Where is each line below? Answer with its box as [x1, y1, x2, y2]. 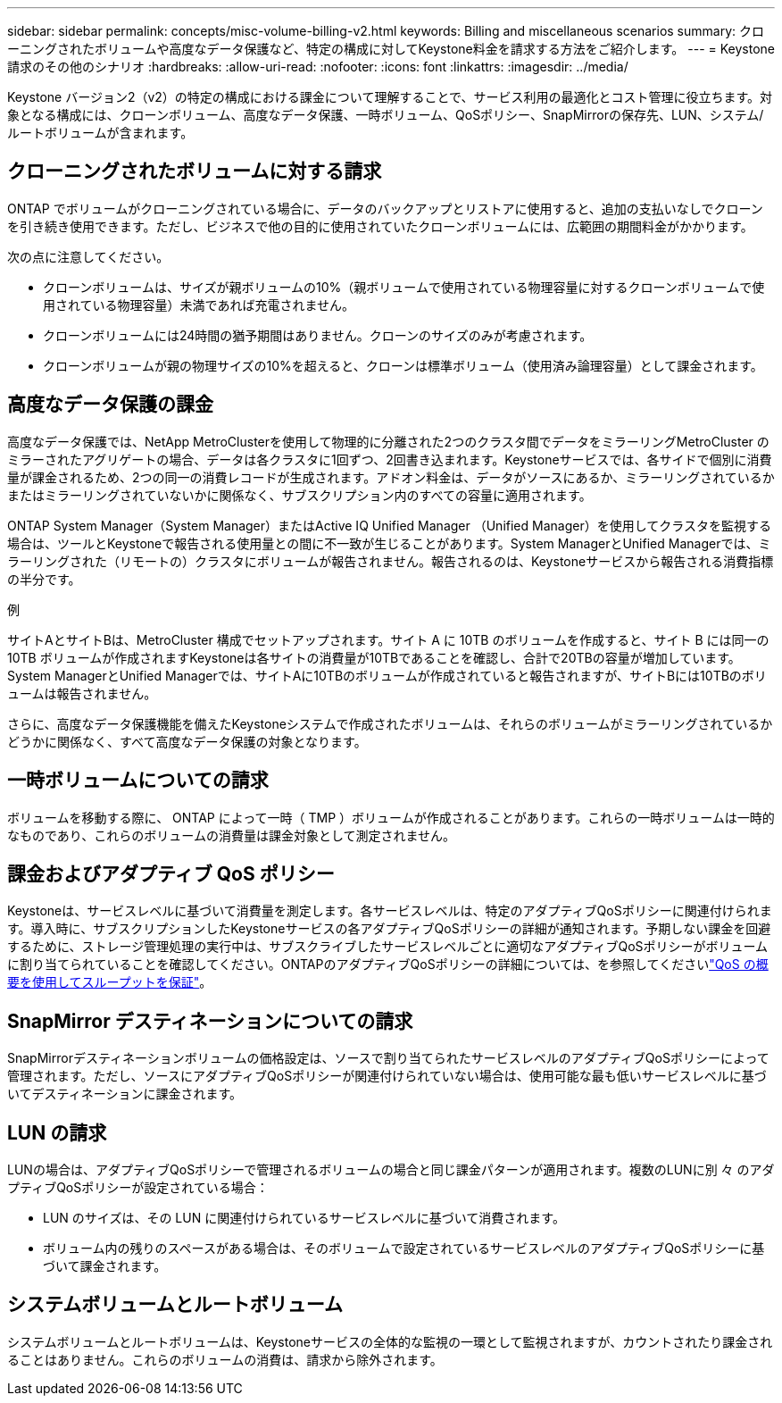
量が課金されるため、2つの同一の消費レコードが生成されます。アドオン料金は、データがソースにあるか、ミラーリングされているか [7, 469, 775, 485]
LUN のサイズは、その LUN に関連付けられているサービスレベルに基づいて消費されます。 [43, 1210, 565, 1226]
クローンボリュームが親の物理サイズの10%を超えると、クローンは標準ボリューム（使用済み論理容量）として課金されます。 [43, 357, 763, 373]
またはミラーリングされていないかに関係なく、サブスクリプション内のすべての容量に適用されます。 [7, 487, 592, 503]
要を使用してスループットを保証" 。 [7, 974, 212, 990]
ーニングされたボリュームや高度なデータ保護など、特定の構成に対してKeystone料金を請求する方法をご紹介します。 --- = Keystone [7, 41, 775, 56]
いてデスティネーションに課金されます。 [7, 1086, 243, 1102]
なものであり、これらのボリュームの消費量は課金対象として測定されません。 [7, 827, 456, 843]
